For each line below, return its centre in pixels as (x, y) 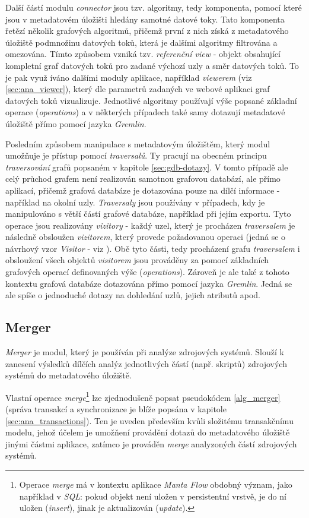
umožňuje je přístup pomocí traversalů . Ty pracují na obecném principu (136, 155)
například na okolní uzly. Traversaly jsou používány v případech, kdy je (135, 202)
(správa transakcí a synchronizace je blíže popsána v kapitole (116, 409)
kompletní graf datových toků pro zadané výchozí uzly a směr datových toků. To (152, 65)
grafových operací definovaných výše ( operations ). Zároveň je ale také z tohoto (147, 272)
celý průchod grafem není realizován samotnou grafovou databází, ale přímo (143, 179)
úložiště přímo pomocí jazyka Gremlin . (76, 123)
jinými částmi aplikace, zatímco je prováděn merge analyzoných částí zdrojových (151, 443)
